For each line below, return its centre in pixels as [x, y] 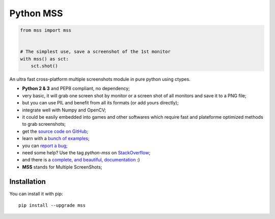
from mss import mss [46, 30]
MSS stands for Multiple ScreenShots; [62, 167]
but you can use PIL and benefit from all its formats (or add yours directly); [100, 103]
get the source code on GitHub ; [55, 131]
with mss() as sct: [44, 59]
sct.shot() [44, 66]
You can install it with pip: [36, 194]
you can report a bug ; [45, 146]
